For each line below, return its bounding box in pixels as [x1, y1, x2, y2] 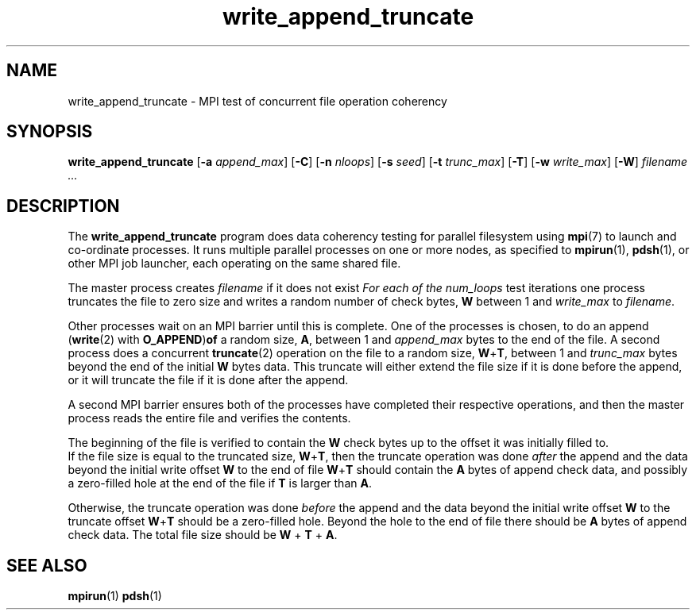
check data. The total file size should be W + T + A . [68, 528, 338, 542]
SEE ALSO [6, 555, 87, 576]
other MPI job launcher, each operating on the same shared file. [68, 256, 401, 271]
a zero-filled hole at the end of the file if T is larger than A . [68, 476, 372, 491]
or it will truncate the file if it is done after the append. [68, 373, 349, 387]
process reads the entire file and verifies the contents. [68, 411, 351, 425]
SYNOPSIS [6, 121, 93, 142]
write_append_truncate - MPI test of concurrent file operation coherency [68, 94, 447, 108]
